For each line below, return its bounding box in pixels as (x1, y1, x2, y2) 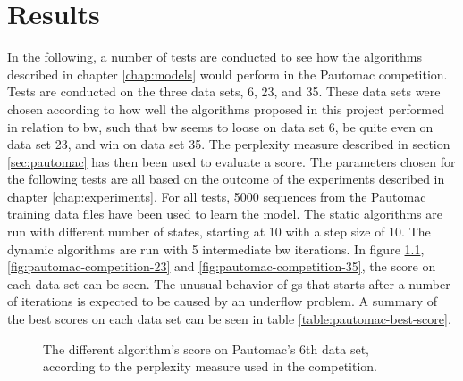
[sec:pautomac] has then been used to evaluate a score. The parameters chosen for (7, 152, 456, 170)
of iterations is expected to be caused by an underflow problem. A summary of (7, 292, 438, 311)
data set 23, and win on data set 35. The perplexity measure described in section (7, 135, 450, 153)
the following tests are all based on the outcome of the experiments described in (7, 170, 445, 188)
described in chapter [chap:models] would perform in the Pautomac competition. (7, 64, 448, 83)
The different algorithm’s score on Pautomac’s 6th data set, (43, 339, 369, 358)
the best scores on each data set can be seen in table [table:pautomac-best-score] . (7, 310, 451, 328)
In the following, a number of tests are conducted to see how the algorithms (7, 47, 422, 66)
